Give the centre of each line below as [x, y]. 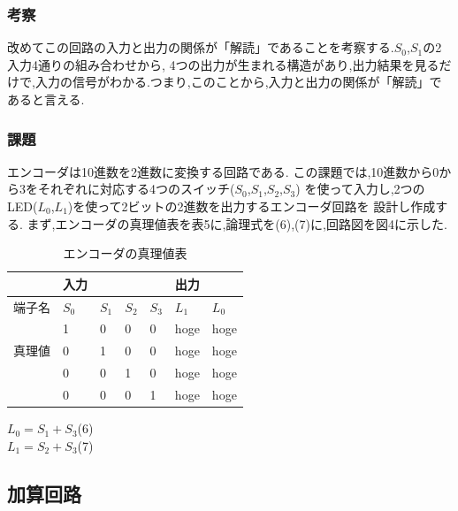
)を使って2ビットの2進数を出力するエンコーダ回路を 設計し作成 [252, 206]
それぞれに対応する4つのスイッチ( [136, 189]
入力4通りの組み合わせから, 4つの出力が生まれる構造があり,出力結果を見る [223, 64]
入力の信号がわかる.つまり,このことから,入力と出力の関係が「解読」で [238, 82]
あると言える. [46, 99]
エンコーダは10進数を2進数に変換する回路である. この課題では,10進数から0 [223, 171]
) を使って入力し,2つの [360, 189]
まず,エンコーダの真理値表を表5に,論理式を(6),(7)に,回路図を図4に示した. [237, 223]
